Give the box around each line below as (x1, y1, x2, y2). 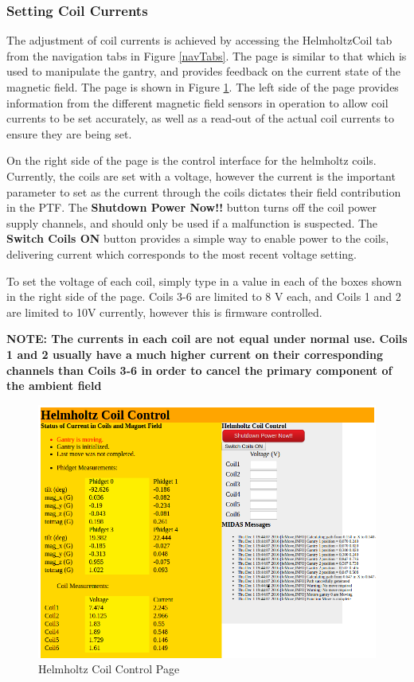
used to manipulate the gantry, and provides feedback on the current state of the (6, 63, 401, 80)
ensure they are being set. (6, 125, 132, 142)
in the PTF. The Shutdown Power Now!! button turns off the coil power (6, 199, 377, 216)
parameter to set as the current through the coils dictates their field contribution (6, 183, 401, 200)
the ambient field (6, 377, 102, 394)
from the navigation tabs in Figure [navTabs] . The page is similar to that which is (6, 47, 407, 64)
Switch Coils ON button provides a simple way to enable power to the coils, (6, 230, 389, 247)
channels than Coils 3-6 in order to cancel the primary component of (6, 361, 393, 378)
